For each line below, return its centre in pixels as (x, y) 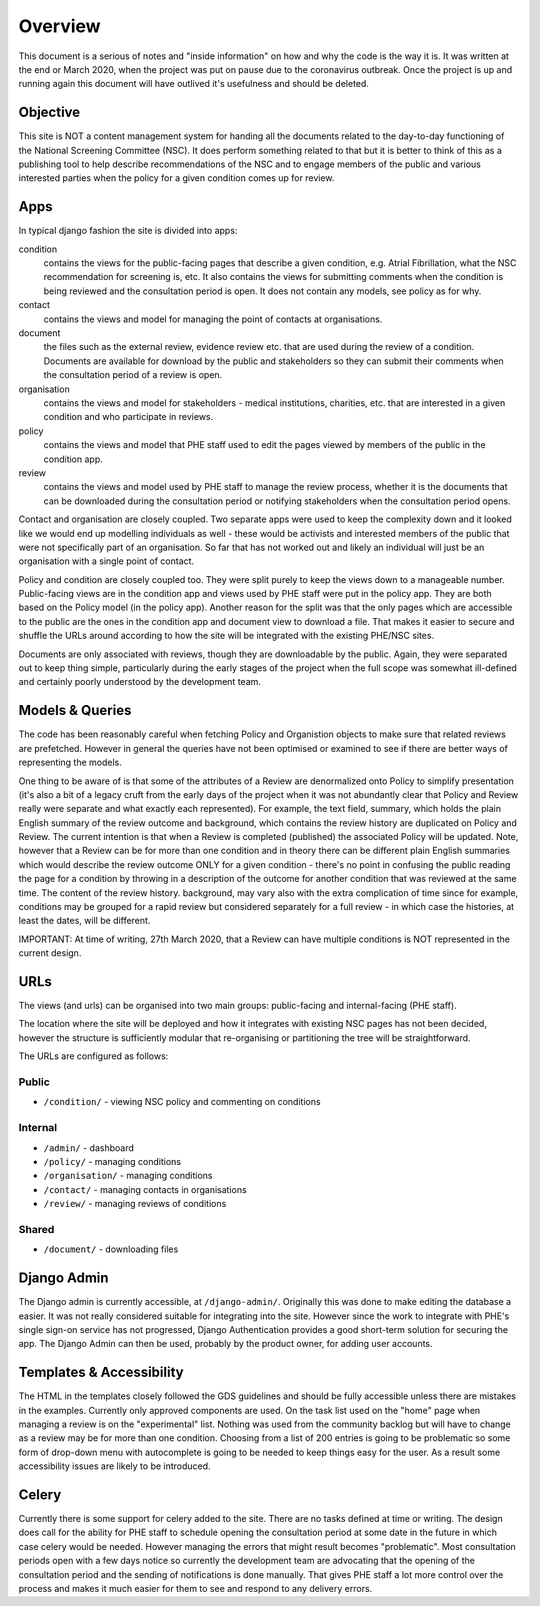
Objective (49, 112)
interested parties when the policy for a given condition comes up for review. (176, 178)
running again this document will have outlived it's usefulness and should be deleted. (194, 84)
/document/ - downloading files (111, 1249)
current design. (50, 953)
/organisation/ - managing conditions (128, 1176)
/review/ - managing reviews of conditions (135, 1204)
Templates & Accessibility (101, 1372)
